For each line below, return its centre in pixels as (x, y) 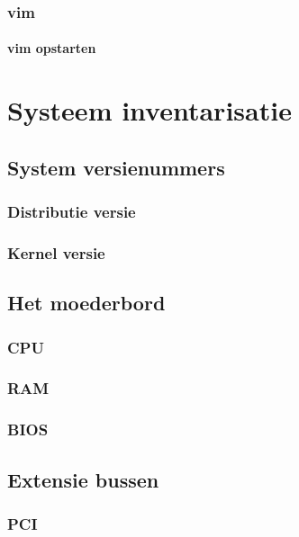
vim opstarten (52, 48)
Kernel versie (56, 252)
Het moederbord (86, 303)
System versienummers (116, 167)
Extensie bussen (83, 479)
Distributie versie (72, 212)
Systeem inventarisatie (149, 110)
